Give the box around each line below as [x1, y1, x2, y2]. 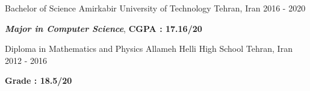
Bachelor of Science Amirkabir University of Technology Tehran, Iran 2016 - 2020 [5, 2, 306, 14]
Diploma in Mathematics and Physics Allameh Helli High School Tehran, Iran [5, 42, 293, 55]
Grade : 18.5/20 [5, 74, 72, 87]
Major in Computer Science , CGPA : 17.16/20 [5, 22, 202, 34]
